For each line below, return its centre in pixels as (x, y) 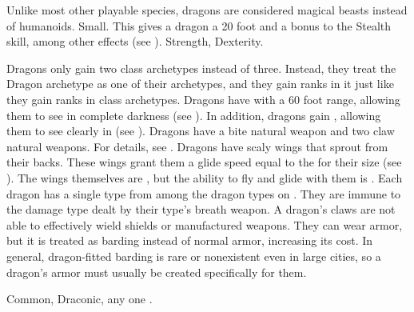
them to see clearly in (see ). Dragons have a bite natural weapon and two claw (201, 131)
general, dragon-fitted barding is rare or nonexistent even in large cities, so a (194, 256)
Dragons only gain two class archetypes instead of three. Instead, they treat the (201, 68)
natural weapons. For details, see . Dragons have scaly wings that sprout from (197, 146)
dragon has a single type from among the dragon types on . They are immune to (204, 193)
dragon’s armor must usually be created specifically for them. (157, 272)
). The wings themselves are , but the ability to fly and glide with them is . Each (205, 177)
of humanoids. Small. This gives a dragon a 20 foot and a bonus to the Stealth (199, 25)
